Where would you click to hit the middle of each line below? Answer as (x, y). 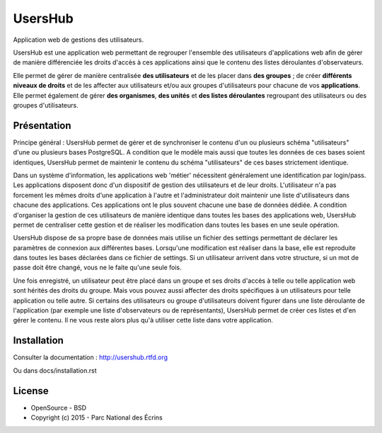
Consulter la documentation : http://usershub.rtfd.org (91, 357)
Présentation (42, 125)
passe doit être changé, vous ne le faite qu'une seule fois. (97, 268)
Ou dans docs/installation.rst (55, 370)
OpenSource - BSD (59, 407)
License (31, 391)
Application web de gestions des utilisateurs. (79, 40)
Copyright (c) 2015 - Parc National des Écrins (97, 417)
